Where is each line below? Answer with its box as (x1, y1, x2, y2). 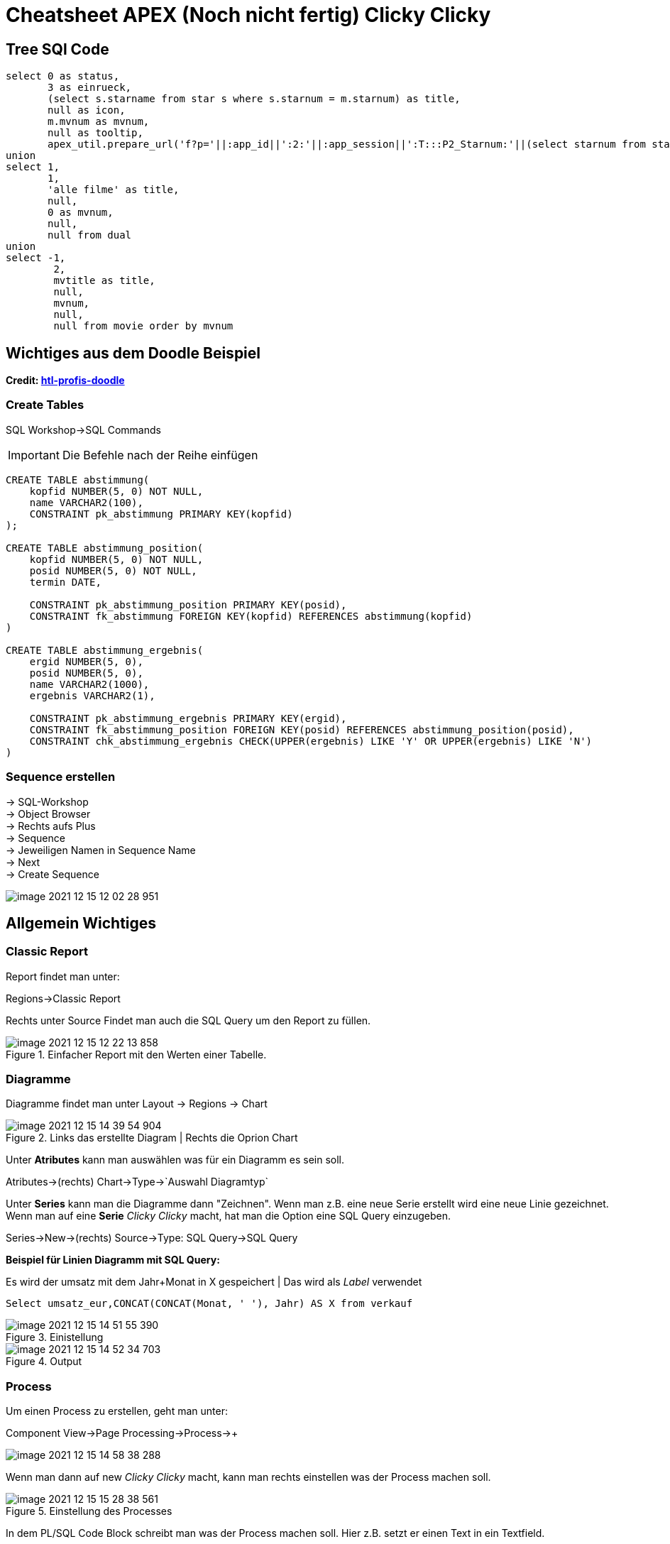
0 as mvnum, (48, 207, 114, 219)
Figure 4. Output (6, 1355, 82, 1368)
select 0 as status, (6, 70, 120, 82)
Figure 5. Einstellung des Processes (6, 1505, 172, 1518)
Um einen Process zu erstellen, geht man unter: (6, 1405, 228, 1418)
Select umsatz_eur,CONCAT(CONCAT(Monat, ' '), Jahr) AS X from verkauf (6, 1298, 413, 1310)
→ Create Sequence (6, 867, 99, 880)
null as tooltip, (48, 127, 143, 139)
